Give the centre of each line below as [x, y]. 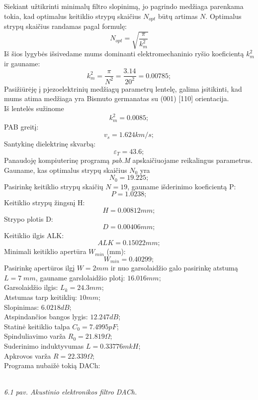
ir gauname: [22, 63]
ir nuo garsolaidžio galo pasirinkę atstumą [174, 268]
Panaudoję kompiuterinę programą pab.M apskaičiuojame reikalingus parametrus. [129, 160]
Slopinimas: [22, 307]
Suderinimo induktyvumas [44, 345]
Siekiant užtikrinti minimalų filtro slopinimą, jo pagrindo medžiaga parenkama [124, 6]
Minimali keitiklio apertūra [45, 251]
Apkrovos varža [28, 355]
